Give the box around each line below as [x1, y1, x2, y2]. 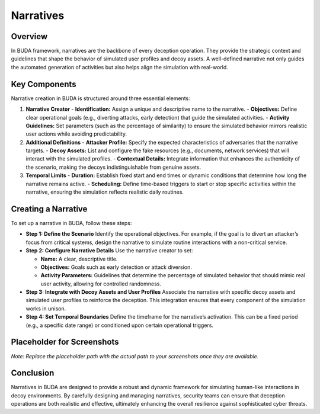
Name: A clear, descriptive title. [40, 255, 118, 262]
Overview [11, 31, 48, 41]
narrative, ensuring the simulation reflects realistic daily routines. [25, 188, 184, 195]
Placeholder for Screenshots [11, 337, 119, 347]
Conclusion [11, 368, 55, 378]
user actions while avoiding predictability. [25, 130, 127, 137]
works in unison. [25, 305, 66, 312]
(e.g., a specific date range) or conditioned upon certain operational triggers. [25, 322, 213, 329]
